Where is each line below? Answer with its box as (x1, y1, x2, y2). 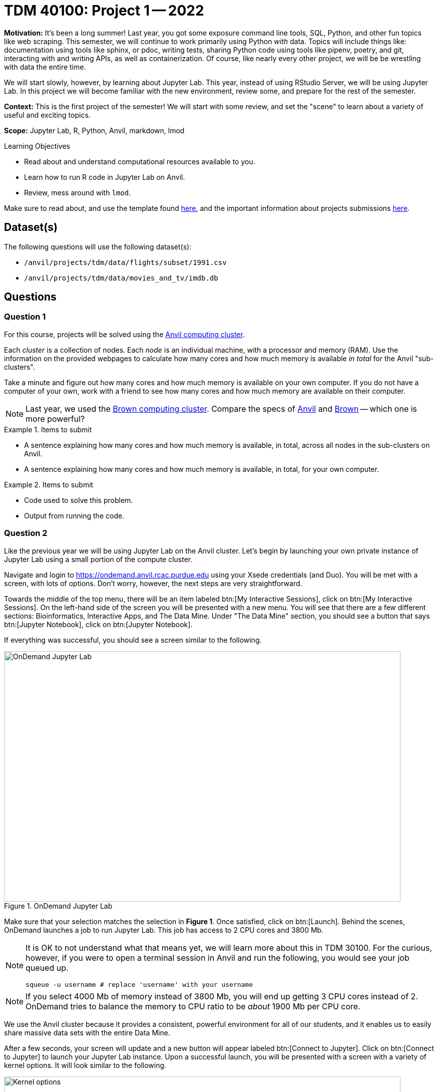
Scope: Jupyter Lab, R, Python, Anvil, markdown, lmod (4, 126, 185, 135)
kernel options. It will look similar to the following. (4, 1060, 167, 1069)
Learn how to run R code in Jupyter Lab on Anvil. (24, 172, 185, 181)
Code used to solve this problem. (24, 495, 133, 504)
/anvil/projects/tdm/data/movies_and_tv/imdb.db (24, 274, 218, 282)
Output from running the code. (24, 511, 125, 520)
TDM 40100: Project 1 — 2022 (4, 2, 204, 19)
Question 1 (4, 312, 46, 322)
